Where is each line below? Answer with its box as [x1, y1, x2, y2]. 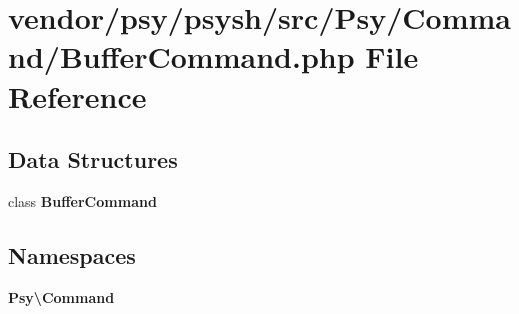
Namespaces [8, 239, 136, 270]
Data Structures [8, 144, 178, 175]
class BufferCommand [8, 190, 157, 211]
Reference [8, 75, 147, 116]
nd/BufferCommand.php [8, 36, 355, 77]
